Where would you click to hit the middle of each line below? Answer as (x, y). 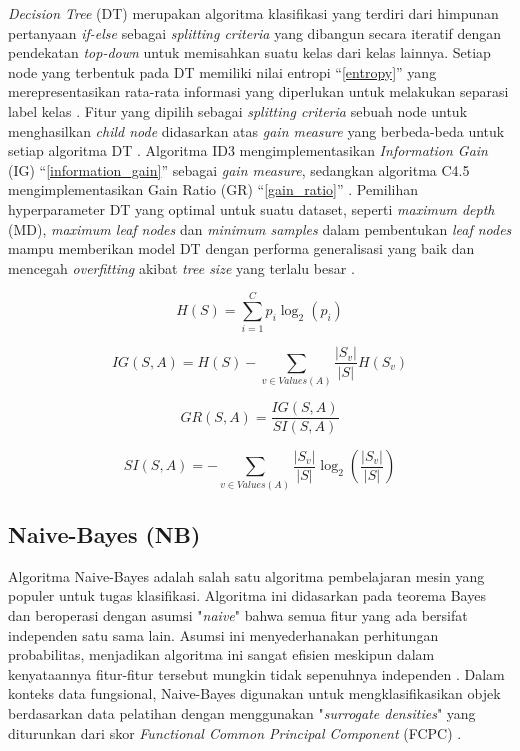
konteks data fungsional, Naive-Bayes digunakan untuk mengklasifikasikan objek (254, 693)
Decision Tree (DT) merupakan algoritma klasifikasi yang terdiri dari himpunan (253, 13)
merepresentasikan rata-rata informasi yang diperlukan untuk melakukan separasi (258, 91)
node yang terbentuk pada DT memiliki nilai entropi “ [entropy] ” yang (222, 71)
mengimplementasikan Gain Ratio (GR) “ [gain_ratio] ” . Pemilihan (213, 189)
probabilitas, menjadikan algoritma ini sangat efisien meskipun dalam (221, 654)
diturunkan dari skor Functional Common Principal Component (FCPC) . (235, 732)
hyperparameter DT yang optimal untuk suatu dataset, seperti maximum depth (251, 208)
